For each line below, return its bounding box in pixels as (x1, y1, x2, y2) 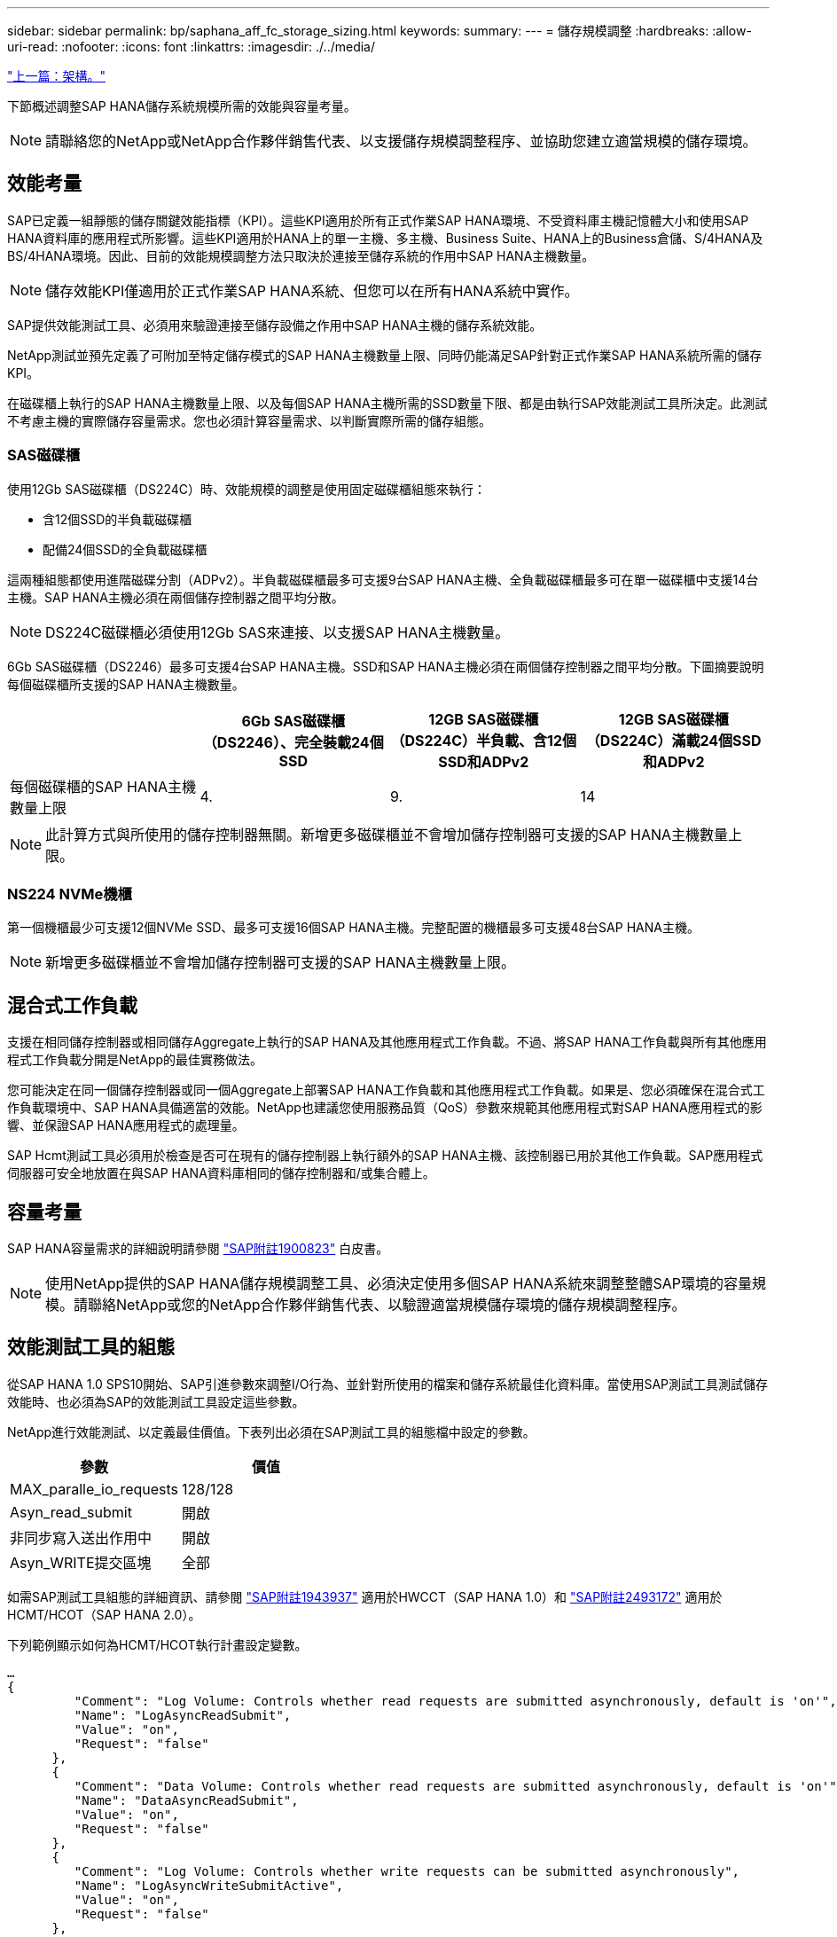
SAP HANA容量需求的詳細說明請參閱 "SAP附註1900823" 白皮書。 (7, 1241, 389, 1257)
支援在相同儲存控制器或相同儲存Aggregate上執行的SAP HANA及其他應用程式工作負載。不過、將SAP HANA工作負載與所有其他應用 (7, 1034, 767, 1050)
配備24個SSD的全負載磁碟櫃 (43, 541, 207, 557)
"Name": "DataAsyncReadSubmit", (74, 1792, 299, 1808)
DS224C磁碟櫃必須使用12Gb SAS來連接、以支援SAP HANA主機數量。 (45, 623, 510, 641)
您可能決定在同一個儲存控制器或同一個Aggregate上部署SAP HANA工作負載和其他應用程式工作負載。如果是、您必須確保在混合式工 (7, 1082, 765, 1098)
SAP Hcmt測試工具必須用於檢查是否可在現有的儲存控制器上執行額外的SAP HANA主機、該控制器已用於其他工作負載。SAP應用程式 (7, 1148, 763, 1164)
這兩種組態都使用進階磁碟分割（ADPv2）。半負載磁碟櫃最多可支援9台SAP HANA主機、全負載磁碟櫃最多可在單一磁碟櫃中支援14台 (7, 571, 759, 587)
